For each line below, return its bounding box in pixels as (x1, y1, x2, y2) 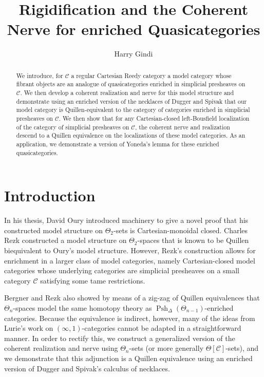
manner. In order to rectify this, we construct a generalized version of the (4, 332, 235, 343)
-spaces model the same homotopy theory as (13, 302, 152, 313)
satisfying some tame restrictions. (40, 275, 145, 286)
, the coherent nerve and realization (135, 122, 230, 131)
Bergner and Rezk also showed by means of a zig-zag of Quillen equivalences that (4, 292, 260, 303)
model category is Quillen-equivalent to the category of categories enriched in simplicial (16, 105, 250, 114)
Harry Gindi (114, 48, 153, 59)
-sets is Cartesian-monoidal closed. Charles (114, 224, 248, 235)
